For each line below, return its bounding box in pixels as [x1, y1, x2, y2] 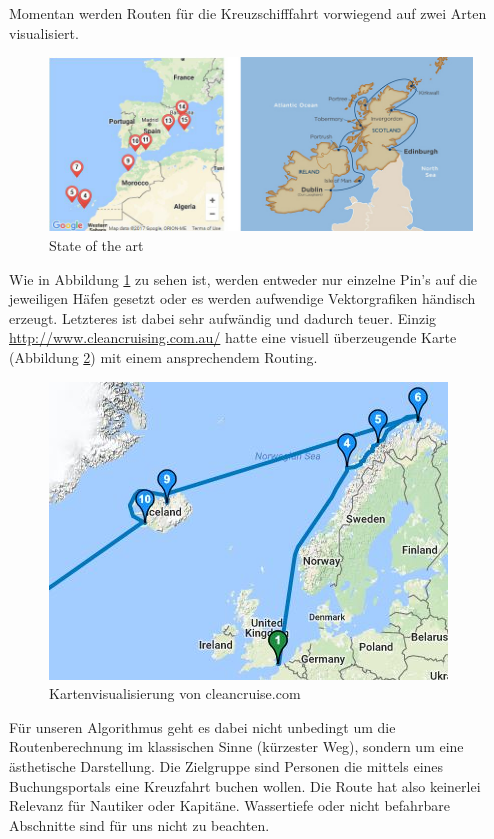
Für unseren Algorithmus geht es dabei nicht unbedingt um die [9, 716, 396, 737]
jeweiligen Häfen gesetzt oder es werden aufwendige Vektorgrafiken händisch [9, 288, 476, 309]
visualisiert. [9, 22, 79, 43]
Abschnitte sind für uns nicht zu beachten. [9, 814, 270, 835]
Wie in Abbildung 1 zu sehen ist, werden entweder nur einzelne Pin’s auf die [9, 268, 477, 289]
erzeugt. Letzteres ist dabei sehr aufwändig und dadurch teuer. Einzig [9, 307, 437, 328]
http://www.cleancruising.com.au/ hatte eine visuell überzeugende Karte [9, 327, 457, 348]
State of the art [49, 235, 144, 256]
